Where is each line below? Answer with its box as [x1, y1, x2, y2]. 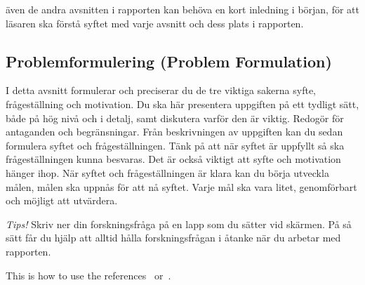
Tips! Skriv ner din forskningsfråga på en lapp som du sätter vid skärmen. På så [6, 216, 352, 231]
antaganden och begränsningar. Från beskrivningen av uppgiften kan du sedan [6, 124, 343, 139]
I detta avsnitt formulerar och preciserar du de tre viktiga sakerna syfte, [6, 83, 317, 98]
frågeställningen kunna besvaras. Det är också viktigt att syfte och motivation [6, 152, 341, 166]
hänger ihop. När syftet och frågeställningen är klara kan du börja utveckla [6, 165, 329, 180]
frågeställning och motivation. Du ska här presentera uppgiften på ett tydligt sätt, [6, 96, 359, 111]
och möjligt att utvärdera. [6, 193, 118, 208]
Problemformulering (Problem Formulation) [6, 50, 332, 72]
